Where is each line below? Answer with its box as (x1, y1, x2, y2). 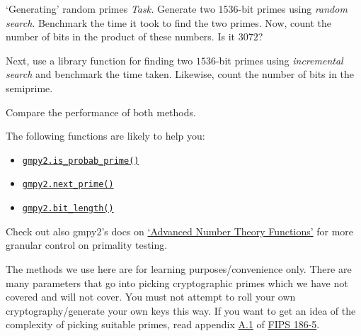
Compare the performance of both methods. (6, 104, 196, 119)
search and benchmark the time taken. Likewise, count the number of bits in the (6, 67, 355, 82)
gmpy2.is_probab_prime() (22, 155, 139, 166)
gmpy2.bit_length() (22, 203, 114, 214)
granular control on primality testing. (6, 237, 168, 252)
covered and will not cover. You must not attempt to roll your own (6, 289, 296, 304)
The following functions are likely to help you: (6, 128, 205, 143)
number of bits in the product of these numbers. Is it (6, 29, 235, 44)
